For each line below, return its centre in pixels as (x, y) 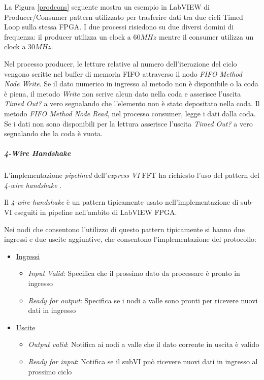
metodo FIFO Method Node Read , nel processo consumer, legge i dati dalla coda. (130, 113)
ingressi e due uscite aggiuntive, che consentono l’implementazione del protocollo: (130, 239)
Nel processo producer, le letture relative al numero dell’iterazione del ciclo (121, 63)
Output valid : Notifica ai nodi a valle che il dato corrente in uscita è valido (144, 344)
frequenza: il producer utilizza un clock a (68, 36)
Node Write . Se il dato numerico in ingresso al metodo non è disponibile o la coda (131, 84)
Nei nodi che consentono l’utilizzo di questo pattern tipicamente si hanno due (124, 229)
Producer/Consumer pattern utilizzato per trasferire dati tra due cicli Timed (124, 17)
